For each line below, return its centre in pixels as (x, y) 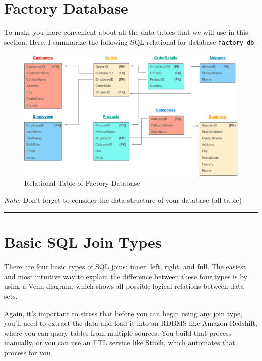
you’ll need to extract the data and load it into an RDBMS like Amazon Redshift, (131, 323)
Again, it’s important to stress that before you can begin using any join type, (123, 313)
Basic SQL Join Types (83, 242)
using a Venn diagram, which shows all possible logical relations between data (124, 286)
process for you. (28, 353)
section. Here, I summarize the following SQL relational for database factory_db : (130, 42)
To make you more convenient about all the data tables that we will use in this (126, 32)
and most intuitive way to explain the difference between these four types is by (126, 276)
